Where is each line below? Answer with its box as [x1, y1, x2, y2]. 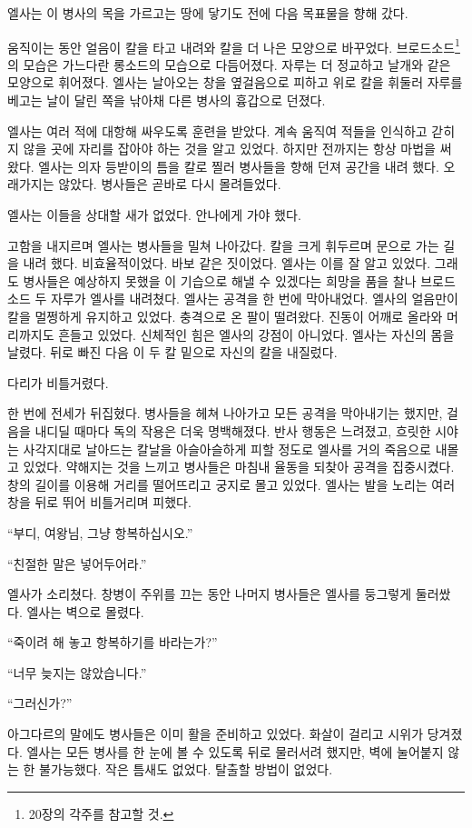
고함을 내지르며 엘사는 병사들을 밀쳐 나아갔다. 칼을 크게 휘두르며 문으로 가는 [7, 235, 439, 254]
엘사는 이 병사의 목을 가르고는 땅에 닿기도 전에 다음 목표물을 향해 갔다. [7, 4, 408, 22]
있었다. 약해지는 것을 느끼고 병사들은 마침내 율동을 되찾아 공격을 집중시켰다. [23, 457, 455, 476]
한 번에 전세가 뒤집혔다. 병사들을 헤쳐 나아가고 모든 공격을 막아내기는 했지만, [7, 404, 443, 423]
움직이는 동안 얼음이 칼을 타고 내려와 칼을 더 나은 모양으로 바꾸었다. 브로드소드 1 [7, 35, 460, 56]
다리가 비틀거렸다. [7, 373, 109, 392]
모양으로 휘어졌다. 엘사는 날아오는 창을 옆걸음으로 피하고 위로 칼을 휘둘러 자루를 [7, 73, 463, 92]
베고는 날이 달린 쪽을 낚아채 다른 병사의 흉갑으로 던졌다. [7, 91, 326, 110]
